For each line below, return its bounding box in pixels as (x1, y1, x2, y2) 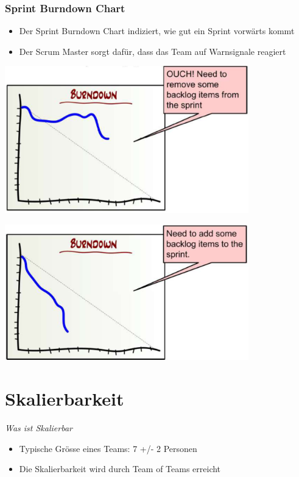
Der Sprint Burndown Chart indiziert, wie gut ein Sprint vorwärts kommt (19, 24, 295, 37)
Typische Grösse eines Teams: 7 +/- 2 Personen (19, 442, 197, 454)
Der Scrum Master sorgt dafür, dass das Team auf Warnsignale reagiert (19, 45, 286, 57)
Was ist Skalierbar (5, 421, 72, 434)
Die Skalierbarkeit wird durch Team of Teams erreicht (19, 462, 221, 475)
